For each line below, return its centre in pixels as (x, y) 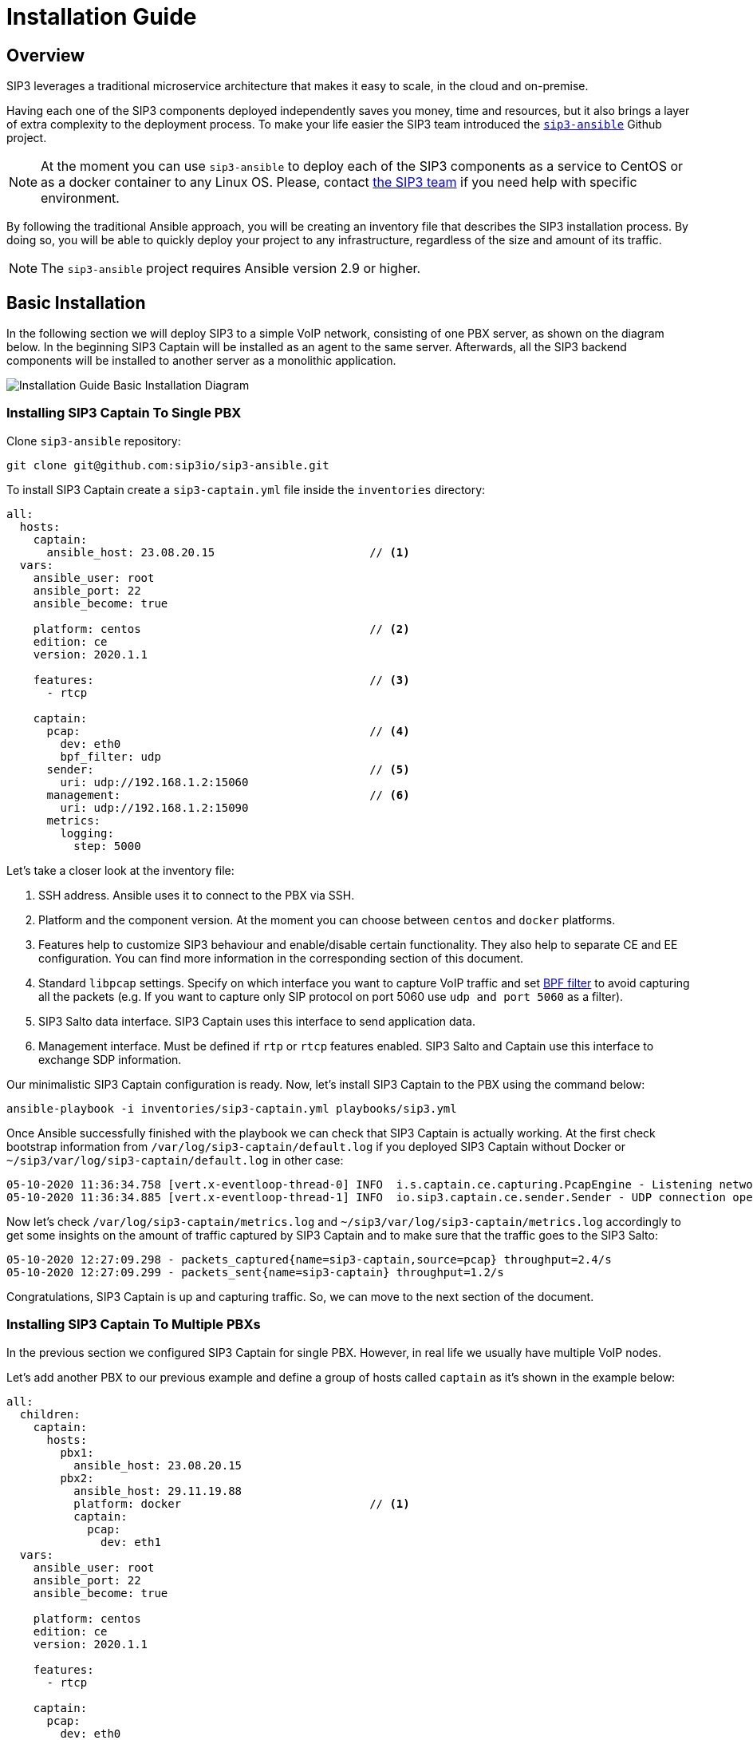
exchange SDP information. (110, 1059)
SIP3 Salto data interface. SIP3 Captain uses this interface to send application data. (257, 1021)
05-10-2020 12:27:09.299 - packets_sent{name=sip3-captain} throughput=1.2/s (255, 1272)
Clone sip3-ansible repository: (94, 441)
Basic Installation (76, 303)
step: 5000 (107, 846)
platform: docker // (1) (242, 1503)
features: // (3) (221, 680)
